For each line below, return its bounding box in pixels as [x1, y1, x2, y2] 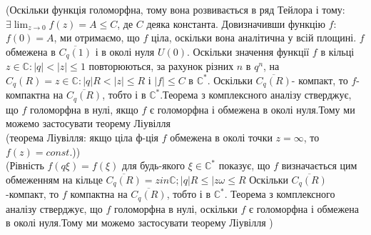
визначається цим [281, 158, 357, 173]
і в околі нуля [95, 44, 155, 59]
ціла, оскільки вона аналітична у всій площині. [151, 30, 357, 45]
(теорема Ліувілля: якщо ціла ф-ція [6, 129, 158, 144]
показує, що [218, 158, 270, 173]
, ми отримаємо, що [54, 30, 140, 45]
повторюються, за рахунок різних [88, 59, 234, 74]
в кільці [320, 44, 355, 59]
